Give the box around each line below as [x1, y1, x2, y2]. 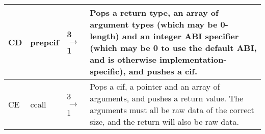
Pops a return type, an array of [90, 7, 219, 18]
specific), [90, 65, 126, 77]
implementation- [159, 53, 227, 65]
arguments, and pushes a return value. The [90, 92, 244, 104]
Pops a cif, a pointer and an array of [90, 81, 220, 92]
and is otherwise [90, 53, 156, 65]
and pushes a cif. [128, 65, 198, 77]
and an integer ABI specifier [122, 30, 239, 42]
